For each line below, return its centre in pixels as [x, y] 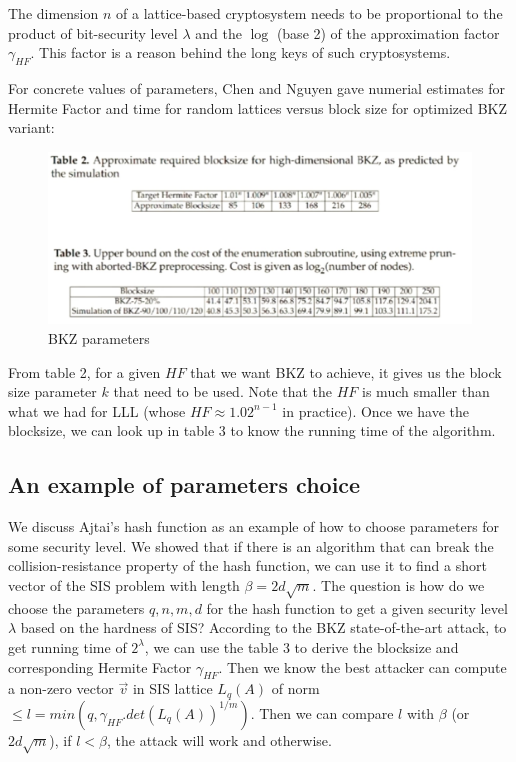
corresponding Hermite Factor [100, 666]
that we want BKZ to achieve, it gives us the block [346, 371]
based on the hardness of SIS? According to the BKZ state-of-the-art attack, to [263, 627]
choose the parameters [76, 607]
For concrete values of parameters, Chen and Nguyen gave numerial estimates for [256, 87]
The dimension [53, 13]
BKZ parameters [99, 338]
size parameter [52, 391]
